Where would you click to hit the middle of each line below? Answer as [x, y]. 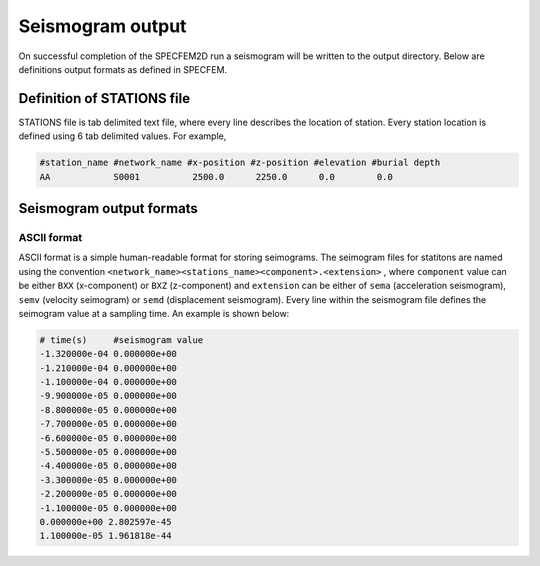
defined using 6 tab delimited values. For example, [122, 136]
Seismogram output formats [108, 208]
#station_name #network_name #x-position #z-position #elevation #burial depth [240, 163]
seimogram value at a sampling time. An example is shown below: [154, 313]
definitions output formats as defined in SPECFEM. [123, 69]
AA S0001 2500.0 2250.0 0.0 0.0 [216, 176]
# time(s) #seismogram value [121, 339]
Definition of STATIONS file [104, 98]
